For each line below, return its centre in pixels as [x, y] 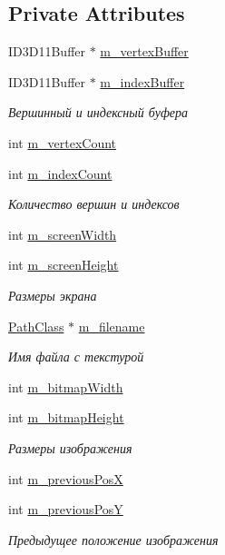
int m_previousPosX [66, 478]
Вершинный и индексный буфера [98, 112]
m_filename [112, 326]
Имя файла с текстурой [76, 357]
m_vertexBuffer [144, 51]
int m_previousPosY [66, 509]
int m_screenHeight [64, 265]
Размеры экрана [53, 295]
